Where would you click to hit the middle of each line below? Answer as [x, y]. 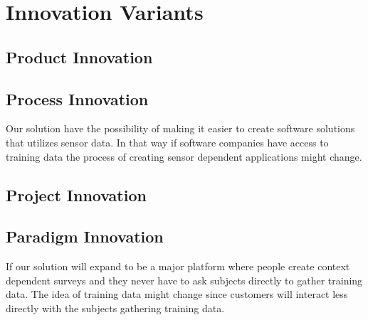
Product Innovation [79, 57]
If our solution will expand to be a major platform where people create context [178, 266]
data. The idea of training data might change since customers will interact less [177, 294]
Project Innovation [76, 194]
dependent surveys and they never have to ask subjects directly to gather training [184, 280]
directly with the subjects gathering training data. [115, 308]
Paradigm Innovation [85, 236]
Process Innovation [77, 98]
